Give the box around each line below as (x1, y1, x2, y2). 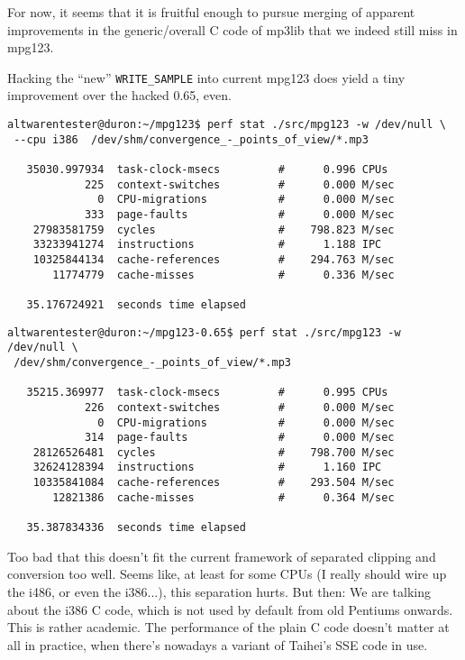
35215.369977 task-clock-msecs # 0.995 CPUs (26, 386, 388, 399)
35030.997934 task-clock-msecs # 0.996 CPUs (26, 163, 388, 176)
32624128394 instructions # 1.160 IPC (32, 461, 382, 474)
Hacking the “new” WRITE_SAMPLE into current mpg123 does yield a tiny (7, 68, 406, 87)
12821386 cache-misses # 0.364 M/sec (52, 490, 395, 504)
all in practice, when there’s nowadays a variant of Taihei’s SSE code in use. (7, 635, 428, 654)
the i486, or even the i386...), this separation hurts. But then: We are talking (7, 582, 431, 600)
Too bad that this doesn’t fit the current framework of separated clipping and (7, 546, 436, 565)
